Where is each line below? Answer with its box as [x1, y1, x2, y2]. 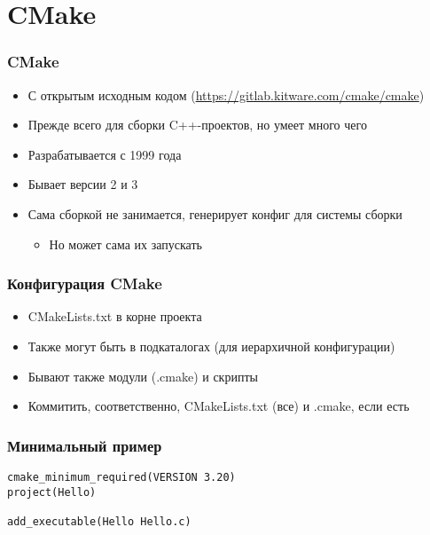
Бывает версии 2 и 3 [27, 175, 138, 193]
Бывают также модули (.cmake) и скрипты [27, 366, 258, 385]
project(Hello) [7, 485, 97, 499]
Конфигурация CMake [7, 272, 162, 295]
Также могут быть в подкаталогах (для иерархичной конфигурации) [27, 336, 395, 355]
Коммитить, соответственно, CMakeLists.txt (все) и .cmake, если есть [27, 397, 410, 415]
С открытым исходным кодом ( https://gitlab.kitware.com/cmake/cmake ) [27, 85, 425, 104]
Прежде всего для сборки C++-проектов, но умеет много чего [27, 115, 367, 134]
